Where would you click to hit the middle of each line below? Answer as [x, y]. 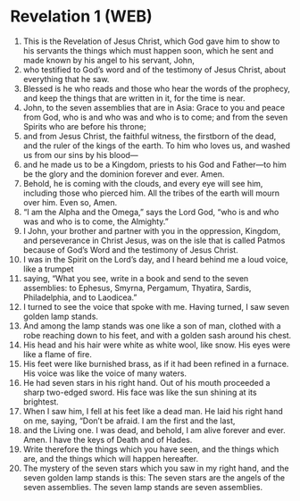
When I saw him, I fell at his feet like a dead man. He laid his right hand [153, 411]
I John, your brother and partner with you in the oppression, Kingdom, [152, 230]
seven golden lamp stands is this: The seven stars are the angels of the [154, 477]
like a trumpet [48, 269]
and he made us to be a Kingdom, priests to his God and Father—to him [154, 164]
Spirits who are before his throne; [84, 126]
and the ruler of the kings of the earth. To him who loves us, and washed [157, 146]
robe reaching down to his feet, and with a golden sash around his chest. [157, 335]
